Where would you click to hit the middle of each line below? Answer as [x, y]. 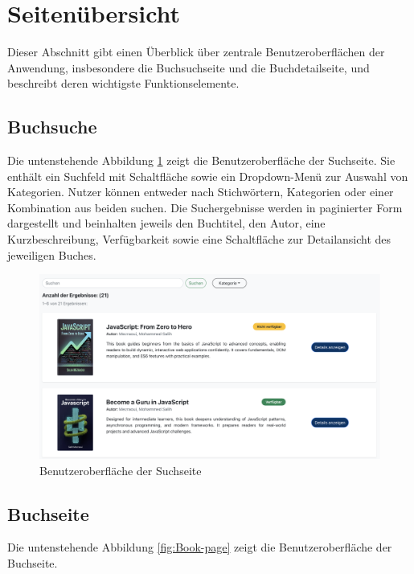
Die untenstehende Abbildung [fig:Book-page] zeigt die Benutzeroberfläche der [200, 547]
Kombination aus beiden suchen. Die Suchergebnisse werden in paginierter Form [205, 207]
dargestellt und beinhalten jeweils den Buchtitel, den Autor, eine [166, 223]
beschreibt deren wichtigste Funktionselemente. [123, 83]
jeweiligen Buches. [52, 254]
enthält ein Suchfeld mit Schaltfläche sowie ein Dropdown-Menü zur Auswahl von [208, 176]
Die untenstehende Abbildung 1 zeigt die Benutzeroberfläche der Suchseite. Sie [201, 160]
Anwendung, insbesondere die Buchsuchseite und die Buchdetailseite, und [189, 67]
